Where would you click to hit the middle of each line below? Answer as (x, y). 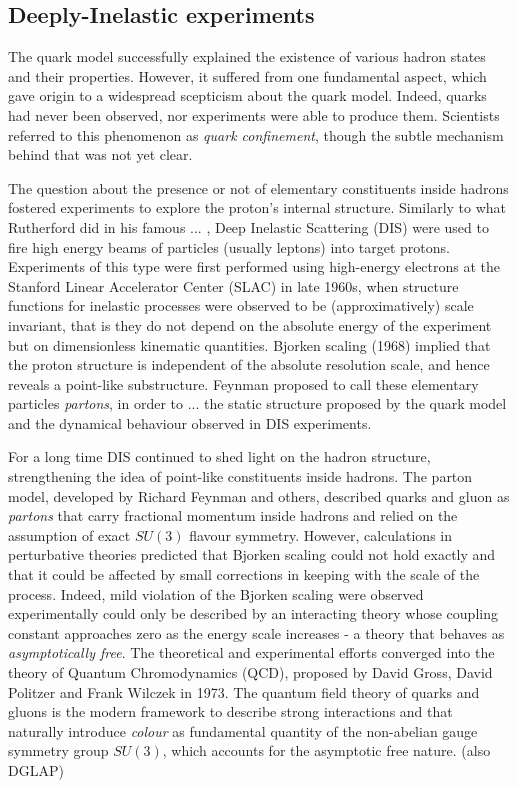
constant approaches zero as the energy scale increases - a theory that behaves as (256, 632)
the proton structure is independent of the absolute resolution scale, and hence (249, 364)
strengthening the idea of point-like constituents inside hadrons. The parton (240, 476)
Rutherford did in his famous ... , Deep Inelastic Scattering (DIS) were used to (248, 226)
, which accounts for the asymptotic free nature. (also (326, 750)
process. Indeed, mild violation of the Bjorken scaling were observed (216, 593)
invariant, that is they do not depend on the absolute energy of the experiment (250, 324)
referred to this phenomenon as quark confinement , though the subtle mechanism (256, 134)
